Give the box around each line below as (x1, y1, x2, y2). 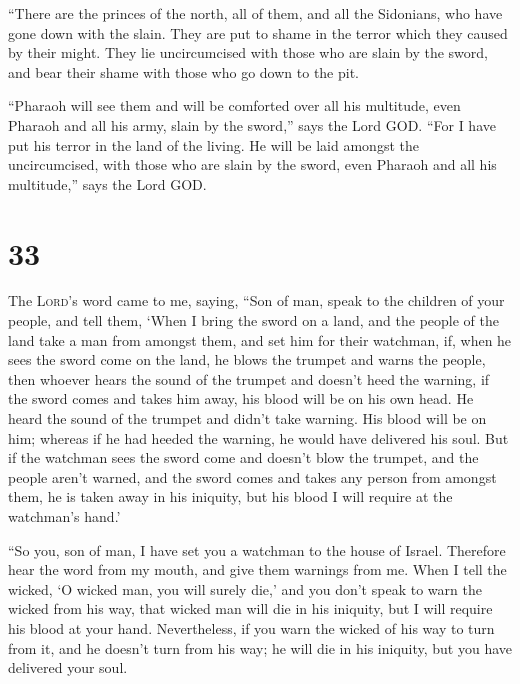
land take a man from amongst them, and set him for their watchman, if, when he (8, 329, 512, 350)
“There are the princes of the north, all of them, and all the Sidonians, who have (8, 3, 503, 23)
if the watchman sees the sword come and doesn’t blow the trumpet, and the (8, 447, 479, 468)
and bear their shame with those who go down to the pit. (8, 61, 360, 82)
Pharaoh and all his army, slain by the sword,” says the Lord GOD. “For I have (8, 114, 496, 135)
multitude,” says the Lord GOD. (8, 173, 207, 194)
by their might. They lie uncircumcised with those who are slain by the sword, (8, 42, 488, 63)
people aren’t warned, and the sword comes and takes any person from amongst (8, 466, 497, 487)
